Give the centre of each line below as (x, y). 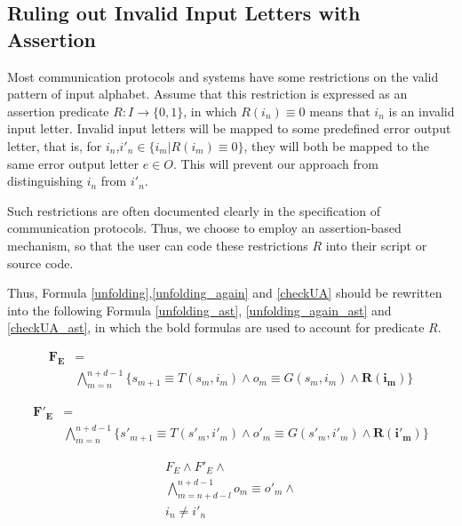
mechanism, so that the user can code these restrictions (158, 245)
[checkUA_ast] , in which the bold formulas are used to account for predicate (216, 327)
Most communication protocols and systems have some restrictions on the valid (223, 76)
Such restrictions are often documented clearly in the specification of (194, 210)
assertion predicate (58, 111)
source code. (40, 263)
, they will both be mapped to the (336, 145)
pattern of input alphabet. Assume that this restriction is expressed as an (207, 94)
